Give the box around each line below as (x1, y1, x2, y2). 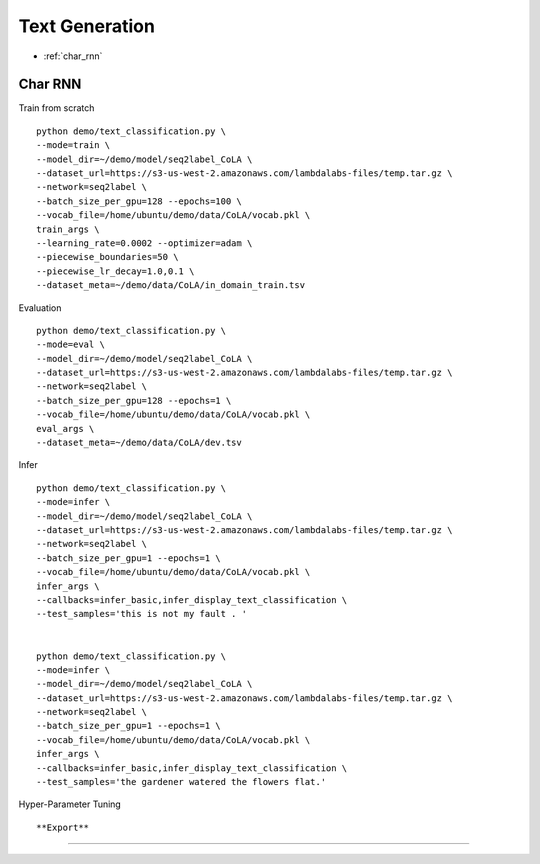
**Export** (36, 821, 90, 833)
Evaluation (18, 301, 62, 314)
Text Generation (18, 15, 155, 37)
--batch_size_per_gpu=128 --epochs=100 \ (36, 195, 242, 207)
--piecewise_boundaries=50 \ (36, 251, 179, 263)
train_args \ (36, 223, 100, 235)
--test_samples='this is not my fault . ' (36, 608, 248, 620)
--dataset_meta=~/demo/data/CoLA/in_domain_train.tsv (36, 280, 305, 291)
